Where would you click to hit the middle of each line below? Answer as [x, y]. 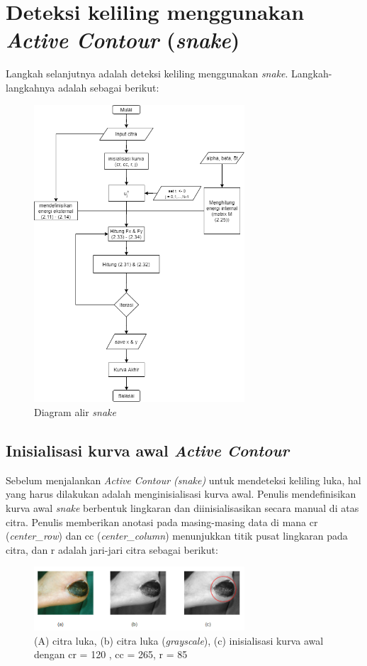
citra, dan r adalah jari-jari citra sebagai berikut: [112, 549]
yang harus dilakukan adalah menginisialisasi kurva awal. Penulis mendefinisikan [181, 494]
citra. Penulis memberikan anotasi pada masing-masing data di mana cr [162, 522]
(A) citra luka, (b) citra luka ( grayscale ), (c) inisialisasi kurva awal [179, 640]
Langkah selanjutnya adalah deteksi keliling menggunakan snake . [147, 73]
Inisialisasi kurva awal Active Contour [148, 450]
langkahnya [30, 87]
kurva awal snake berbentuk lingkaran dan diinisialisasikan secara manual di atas [182, 507]
